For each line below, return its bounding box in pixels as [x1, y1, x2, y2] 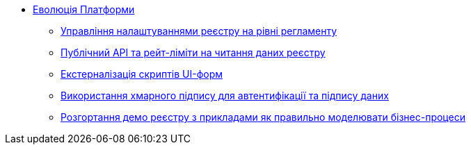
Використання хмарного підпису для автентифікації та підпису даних [61, 90, 389, 101]
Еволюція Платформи [33, 3, 135, 15]
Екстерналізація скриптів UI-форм [61, 68, 223, 80]
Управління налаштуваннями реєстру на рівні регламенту [61, 25, 337, 37]
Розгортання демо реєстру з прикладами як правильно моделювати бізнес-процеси [61, 111, 465, 123]
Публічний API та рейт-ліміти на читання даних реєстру [61, 47, 326, 58]
